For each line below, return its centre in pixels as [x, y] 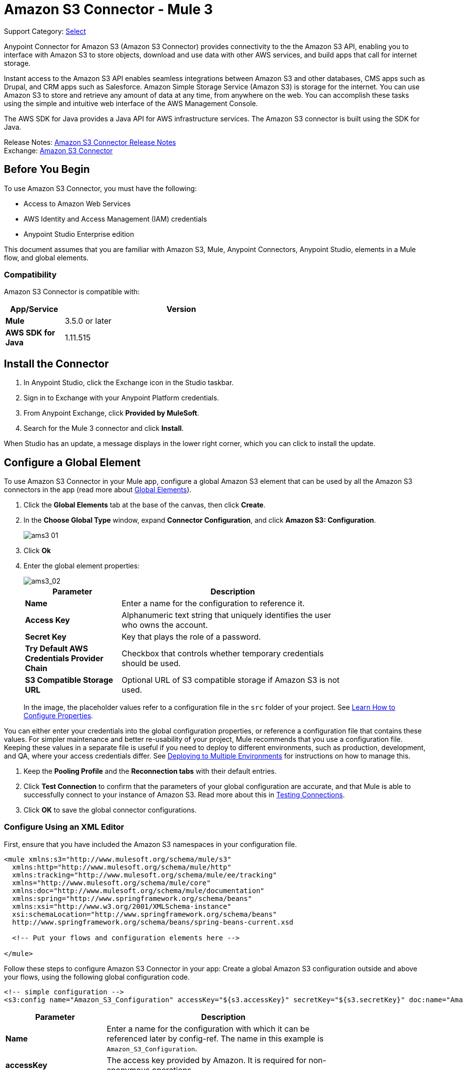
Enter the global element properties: [82, 566]
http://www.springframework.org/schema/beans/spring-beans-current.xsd [153, 922]
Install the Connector [56, 364]
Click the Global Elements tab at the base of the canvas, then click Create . [145, 505]
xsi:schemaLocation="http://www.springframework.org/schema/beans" [144, 914]
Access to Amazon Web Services [77, 203]
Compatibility [30, 274]
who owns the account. [165, 625]
